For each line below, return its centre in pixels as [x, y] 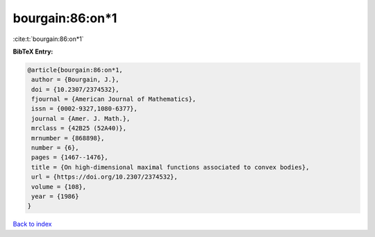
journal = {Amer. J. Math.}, [81, 119]
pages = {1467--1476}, [70, 157]
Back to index [32, 224]
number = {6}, [55, 148]
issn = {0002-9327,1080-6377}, [85, 109]
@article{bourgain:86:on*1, [75, 70]
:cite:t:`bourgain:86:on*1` [48, 39]
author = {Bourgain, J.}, [75, 80]
